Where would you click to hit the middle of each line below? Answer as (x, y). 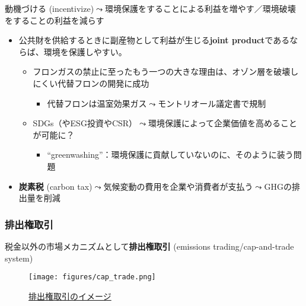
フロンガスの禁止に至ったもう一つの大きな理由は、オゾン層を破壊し (166, 71)
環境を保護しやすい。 (85, 51)
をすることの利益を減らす (55, 20)
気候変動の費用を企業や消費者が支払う (178, 186)
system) (19, 258)
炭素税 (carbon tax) (55, 186)
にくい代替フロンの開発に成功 (91, 83)
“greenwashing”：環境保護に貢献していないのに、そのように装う (170, 154)
